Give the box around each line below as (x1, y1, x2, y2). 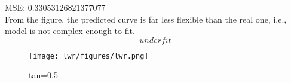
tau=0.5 (29, 69, 59, 81)
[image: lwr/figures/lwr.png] (29, 51, 149, 60)
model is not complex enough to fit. (5, 24, 135, 37)
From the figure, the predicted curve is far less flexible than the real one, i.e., (5, 13, 287, 25)
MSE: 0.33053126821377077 (5, 1, 106, 13)
